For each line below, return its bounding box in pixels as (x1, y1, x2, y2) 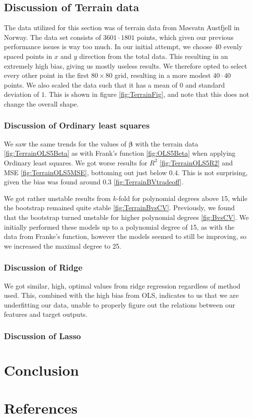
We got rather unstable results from (4, 193, 111, 203)
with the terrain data (135, 138, 199, 148)
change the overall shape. (4, 98, 79, 109)
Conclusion (4, 360, 79, 380)
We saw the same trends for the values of (4, 138, 126, 148)
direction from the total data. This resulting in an (79, 51, 228, 61)
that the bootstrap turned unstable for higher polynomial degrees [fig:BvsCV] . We (4, 212, 249, 222)
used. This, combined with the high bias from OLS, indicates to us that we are (4, 290, 239, 300)
